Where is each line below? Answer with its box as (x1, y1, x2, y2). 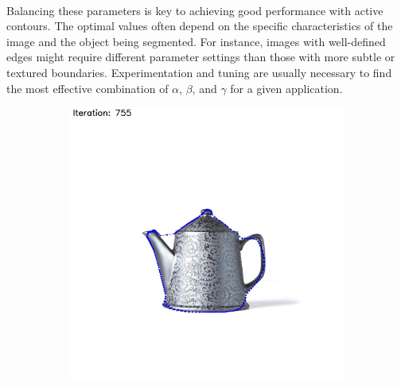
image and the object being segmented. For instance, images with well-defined (6, 33, 386, 49)
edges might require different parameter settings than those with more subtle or (6, 48, 395, 65)
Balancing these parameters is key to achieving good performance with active (6, 2, 383, 18)
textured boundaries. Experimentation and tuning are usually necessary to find (6, 64, 392, 80)
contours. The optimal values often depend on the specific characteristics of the (6, 17, 393, 34)
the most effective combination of (6, 79, 169, 96)
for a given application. (230, 79, 343, 96)
